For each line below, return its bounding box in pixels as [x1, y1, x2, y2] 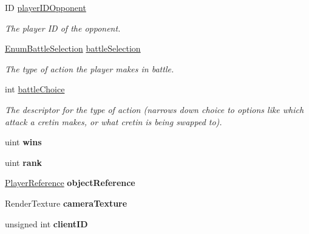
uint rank [5, 156, 42, 168]
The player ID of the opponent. [5, 21, 121, 34]
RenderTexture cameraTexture [5, 196, 127, 209]
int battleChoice [5, 83, 65, 95]
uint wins [5, 136, 42, 148]
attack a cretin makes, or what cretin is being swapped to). [5, 115, 222, 128]
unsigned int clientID [5, 217, 88, 230]
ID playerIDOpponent [5, 1, 86, 13]
